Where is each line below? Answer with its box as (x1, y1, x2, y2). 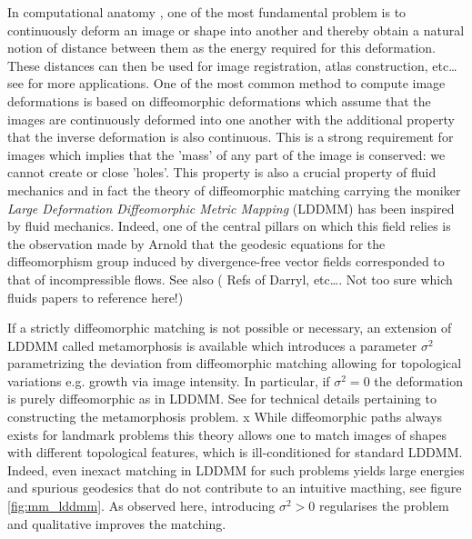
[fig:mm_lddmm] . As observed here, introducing (7, 496, 276, 515)
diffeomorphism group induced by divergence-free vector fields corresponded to (7, 252, 445, 271)
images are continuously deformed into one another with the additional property (7, 109, 455, 128)
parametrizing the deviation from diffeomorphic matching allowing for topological (7, 354, 462, 373)
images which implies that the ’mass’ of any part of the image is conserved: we (7, 145, 446, 164)
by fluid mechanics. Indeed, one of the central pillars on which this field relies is (7, 216, 451, 235)
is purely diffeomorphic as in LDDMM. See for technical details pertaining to (7, 389, 437, 408)
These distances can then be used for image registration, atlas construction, (7, 55, 428, 75)
